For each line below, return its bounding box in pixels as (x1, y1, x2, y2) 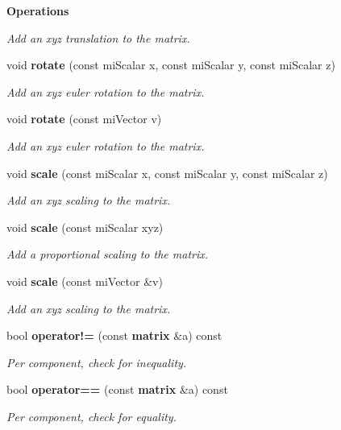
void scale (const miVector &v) (6, 272, 163, 289)
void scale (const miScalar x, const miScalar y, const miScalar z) (6, 164, 328, 181)
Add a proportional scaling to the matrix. (6, 246, 209, 263)
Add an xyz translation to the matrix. (6, 29, 190, 46)
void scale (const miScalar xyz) (6, 218, 164, 235)
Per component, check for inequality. (6, 354, 187, 370)
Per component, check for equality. (6, 407, 177, 424)
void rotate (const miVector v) (6, 110, 162, 127)
